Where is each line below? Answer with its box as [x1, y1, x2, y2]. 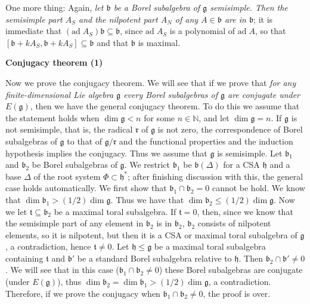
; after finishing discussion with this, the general [127, 170, 303, 182]
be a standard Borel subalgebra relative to [77, 251, 232, 264]
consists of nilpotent [197, 217, 271, 229]
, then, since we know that [197, 205, 293, 217]
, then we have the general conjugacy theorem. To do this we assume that [30, 100, 300, 112]
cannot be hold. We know [212, 182, 305, 194]
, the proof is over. [203, 287, 271, 299]
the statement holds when [5, 111, 100, 124]
